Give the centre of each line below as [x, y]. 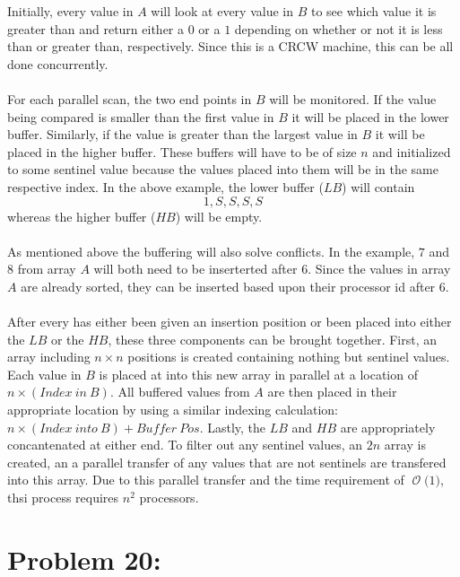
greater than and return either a [95, 28]
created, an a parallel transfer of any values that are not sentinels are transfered [227, 462]
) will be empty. [219, 216]
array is [405, 445]
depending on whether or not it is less [338, 28]
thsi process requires [63, 498]
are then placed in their [332, 392]
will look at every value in [222, 11]
